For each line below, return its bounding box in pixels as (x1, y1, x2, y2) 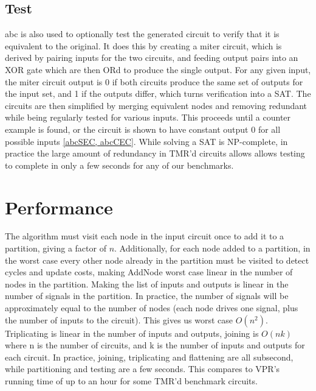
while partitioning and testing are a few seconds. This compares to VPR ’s (5, 362, 280, 375)
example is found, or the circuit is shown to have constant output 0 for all (5, 122, 281, 135)
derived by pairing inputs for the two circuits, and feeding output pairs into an (5, 51, 298, 64)
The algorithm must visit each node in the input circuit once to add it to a (5, 230, 284, 242)
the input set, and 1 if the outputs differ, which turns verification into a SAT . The (5, 87, 311, 100)
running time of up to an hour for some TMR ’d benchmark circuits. (5, 374, 258, 387)
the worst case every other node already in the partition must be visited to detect (5, 253, 309, 266)
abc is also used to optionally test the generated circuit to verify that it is (5, 27, 280, 40)
